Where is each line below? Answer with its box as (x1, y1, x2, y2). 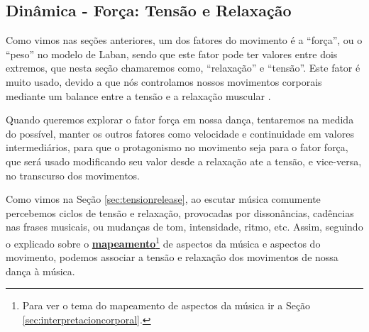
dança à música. (6, 263, 75, 278)
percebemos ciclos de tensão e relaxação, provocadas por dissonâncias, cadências (6, 205, 354, 220)
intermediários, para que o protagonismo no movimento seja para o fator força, (6, 140, 348, 155)
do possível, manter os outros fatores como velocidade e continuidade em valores (6, 126, 354, 140)
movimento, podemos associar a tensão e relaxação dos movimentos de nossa (6, 250, 338, 265)
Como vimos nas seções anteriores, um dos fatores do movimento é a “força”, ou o (6, 33, 363, 48)
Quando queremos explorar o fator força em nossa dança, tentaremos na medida (6, 112, 354, 127)
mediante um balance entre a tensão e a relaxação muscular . (6, 88, 271, 103)
